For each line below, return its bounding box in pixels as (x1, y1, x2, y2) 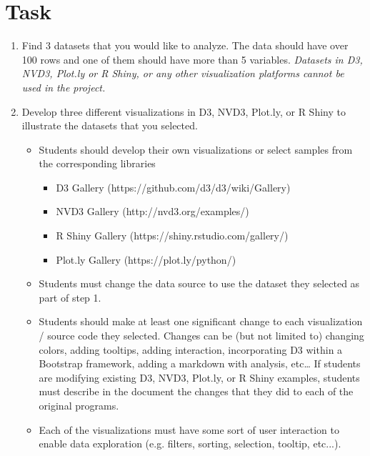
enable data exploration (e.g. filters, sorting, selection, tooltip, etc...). (39, 436, 341, 451)
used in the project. (21, 79, 106, 94)
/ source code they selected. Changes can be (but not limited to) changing (39, 328, 364, 343)
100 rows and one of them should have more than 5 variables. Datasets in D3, (21, 51, 363, 66)
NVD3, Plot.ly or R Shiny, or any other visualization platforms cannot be (21, 66, 344, 81)
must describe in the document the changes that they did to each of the (39, 384, 354, 399)
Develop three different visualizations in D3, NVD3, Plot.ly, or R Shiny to (21, 104, 346, 119)
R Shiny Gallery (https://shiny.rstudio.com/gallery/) (56, 228, 289, 243)
